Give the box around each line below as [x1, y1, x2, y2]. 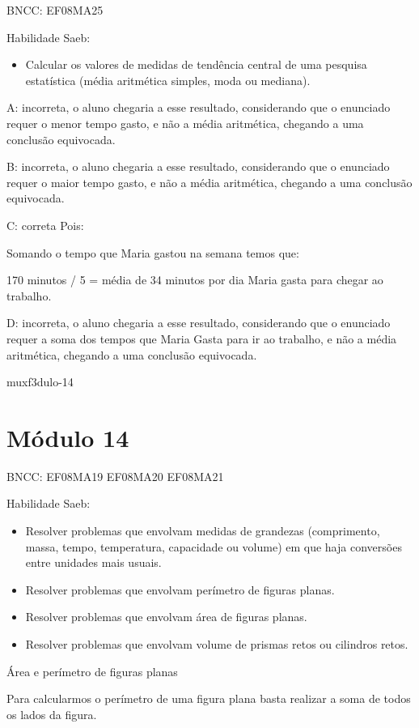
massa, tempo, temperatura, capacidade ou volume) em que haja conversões [25, 538, 402, 555]
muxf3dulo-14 [6, 373, 74, 390]
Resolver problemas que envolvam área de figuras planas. [25, 608, 307, 625]
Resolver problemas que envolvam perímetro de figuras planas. [25, 581, 335, 598]
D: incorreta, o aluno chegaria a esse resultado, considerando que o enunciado [6, 314, 391, 331]
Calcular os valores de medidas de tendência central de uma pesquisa [25, 56, 367, 73]
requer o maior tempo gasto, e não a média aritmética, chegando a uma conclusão [6, 173, 413, 190]
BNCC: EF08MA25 [6, 2, 104, 18]
